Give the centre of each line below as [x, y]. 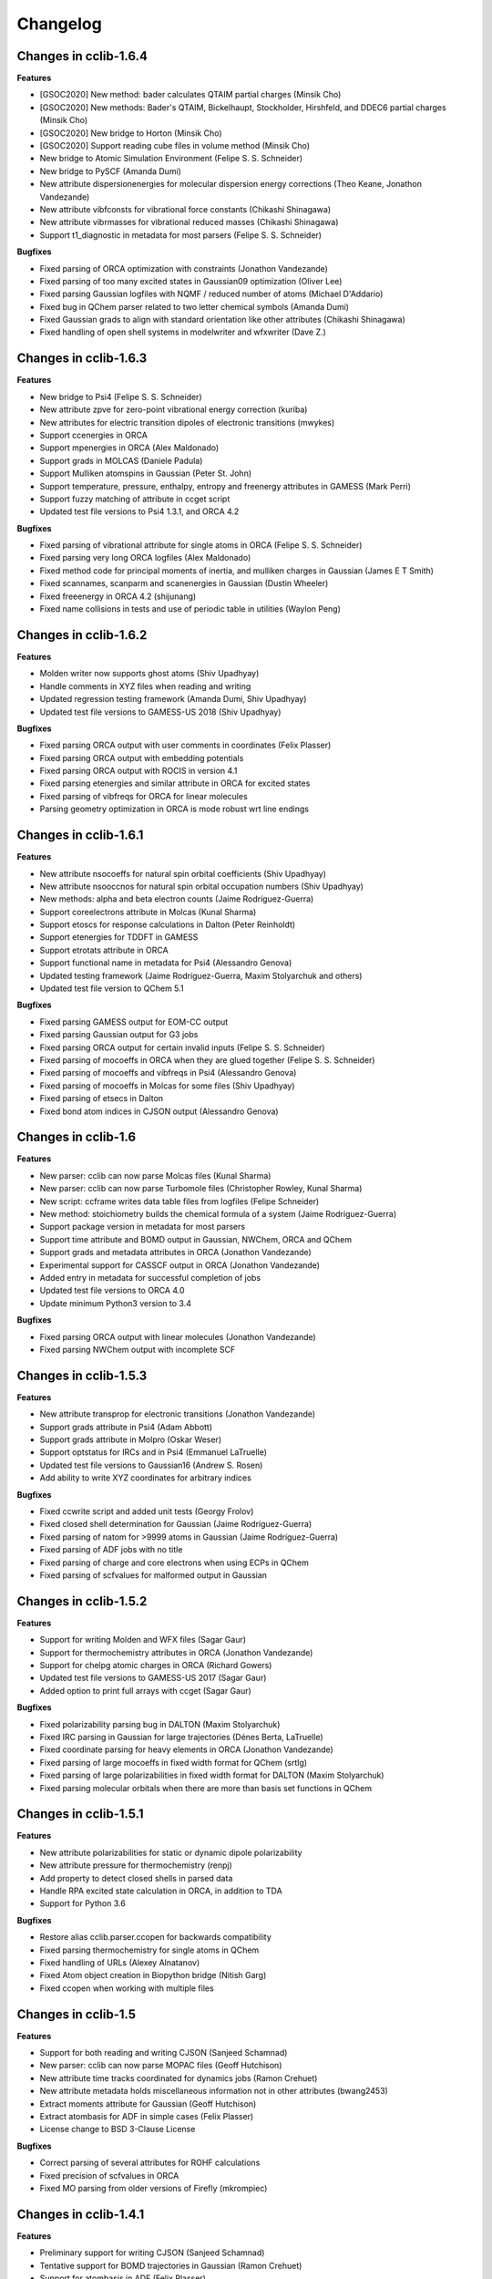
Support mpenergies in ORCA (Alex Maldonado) [129, 448]
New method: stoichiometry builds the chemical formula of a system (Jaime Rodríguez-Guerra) [218, 1214]
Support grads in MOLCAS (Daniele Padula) [121, 460]
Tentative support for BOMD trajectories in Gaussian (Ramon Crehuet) [171, 2265]
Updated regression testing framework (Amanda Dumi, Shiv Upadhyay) [173, 699]
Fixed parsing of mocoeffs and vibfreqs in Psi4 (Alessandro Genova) [168, 1073]
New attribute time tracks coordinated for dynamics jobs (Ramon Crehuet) [179, 2078]
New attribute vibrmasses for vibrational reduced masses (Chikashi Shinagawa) [189, 222]
